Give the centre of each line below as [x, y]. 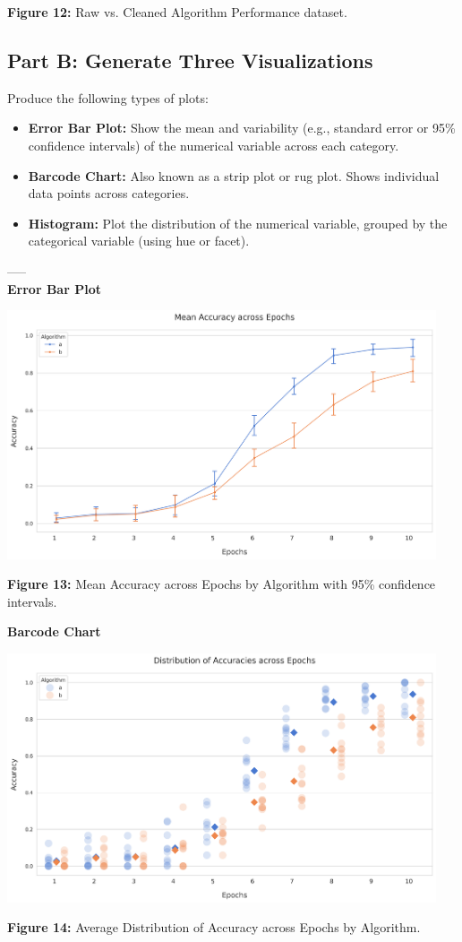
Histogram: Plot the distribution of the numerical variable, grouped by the [238, 223]
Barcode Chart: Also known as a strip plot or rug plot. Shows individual [234, 175]
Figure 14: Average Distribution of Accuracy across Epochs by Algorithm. [214, 927]
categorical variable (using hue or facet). [139, 241]
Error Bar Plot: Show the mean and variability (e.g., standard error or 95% [242, 128]
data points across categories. [109, 193]
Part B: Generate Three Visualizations [190, 60]
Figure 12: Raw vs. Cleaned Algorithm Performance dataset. [177, 12]
